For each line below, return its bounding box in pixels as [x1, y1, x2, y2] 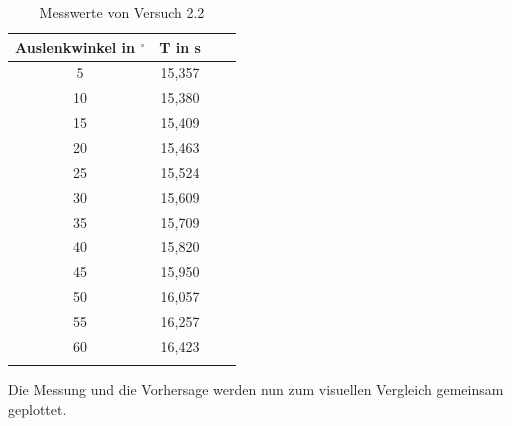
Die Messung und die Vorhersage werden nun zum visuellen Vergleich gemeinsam [8, 379, 504, 400]
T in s [159, 36, 201, 57]
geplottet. [8, 398, 67, 419]
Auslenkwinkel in [15, 36, 136, 57]
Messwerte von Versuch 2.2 [39, 2, 205, 22]
